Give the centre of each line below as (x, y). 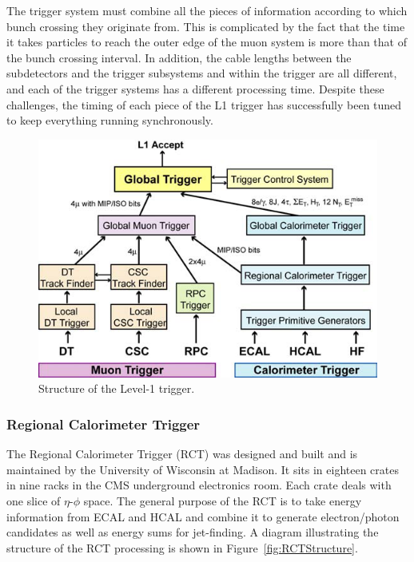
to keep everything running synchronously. (110, 120)
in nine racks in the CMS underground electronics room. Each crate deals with (199, 485)
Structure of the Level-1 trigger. (117, 388)
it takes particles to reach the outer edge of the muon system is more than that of (207, 42)
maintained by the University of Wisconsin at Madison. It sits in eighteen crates (203, 469)
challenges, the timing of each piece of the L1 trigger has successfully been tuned (204, 104)
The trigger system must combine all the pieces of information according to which (207, 10)
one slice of (34, 500)
